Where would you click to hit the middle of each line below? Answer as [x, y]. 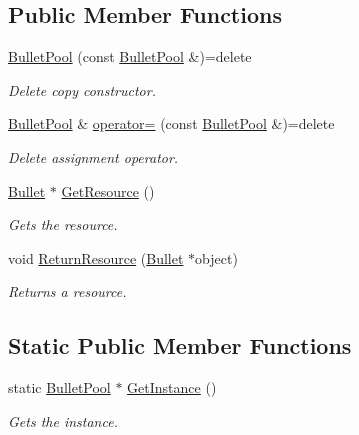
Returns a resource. [67, 291]
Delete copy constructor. [82, 89]
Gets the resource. [63, 224]
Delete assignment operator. [93, 156]
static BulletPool [59, 387]
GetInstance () [172, 387]
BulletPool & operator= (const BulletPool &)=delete [171, 123]
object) [216, 257]
